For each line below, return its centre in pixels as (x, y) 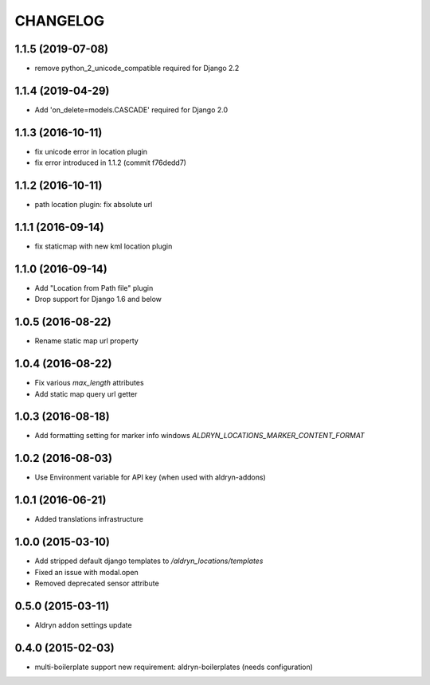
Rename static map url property (86, 341)
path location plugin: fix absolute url (94, 205)
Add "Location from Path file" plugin (94, 288)
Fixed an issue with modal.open (86, 572)
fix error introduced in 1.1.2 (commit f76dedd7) (111, 162)
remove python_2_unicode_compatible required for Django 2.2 (137, 68)
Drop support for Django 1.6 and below (98, 299)
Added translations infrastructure (89, 519)
